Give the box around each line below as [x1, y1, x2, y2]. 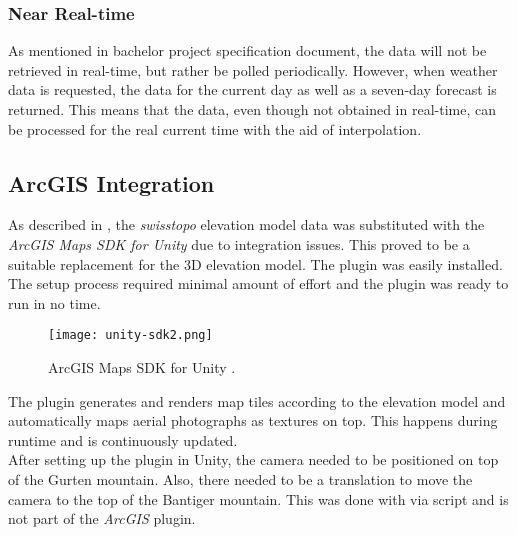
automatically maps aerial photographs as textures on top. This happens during [8, 410, 498, 431]
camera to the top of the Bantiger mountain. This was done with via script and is [8, 488, 509, 509]
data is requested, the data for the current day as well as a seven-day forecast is [8, 79, 497, 100]
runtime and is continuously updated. [8, 429, 238, 450]
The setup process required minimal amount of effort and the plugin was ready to [8, 273, 509, 294]
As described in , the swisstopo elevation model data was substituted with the [8, 214, 485, 235]
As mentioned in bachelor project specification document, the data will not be [8, 40, 487, 61]
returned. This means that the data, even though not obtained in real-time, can [8, 99, 496, 119]
